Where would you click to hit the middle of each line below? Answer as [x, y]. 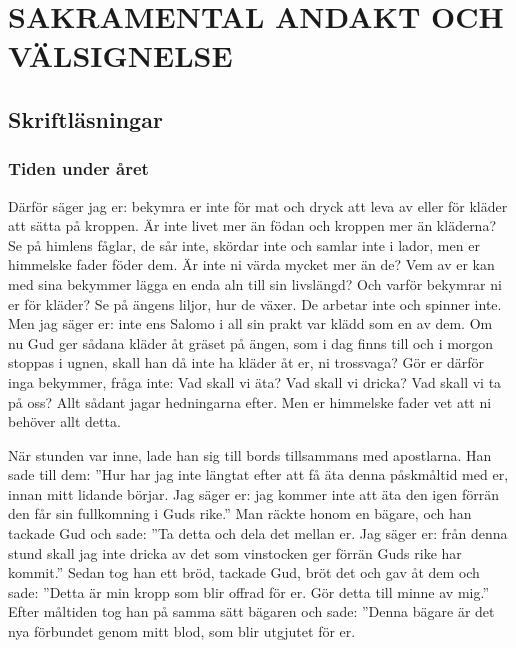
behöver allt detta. [64, 421]
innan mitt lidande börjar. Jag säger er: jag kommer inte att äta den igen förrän [253, 493]
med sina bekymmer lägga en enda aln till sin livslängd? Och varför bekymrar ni [255, 283]
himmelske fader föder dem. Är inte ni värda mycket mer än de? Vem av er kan [251, 264]
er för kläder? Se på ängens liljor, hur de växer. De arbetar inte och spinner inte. [255, 303]
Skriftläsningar [85, 118]
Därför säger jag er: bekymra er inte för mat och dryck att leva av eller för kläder [258, 205]
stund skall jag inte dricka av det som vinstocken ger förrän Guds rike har [235, 552]
